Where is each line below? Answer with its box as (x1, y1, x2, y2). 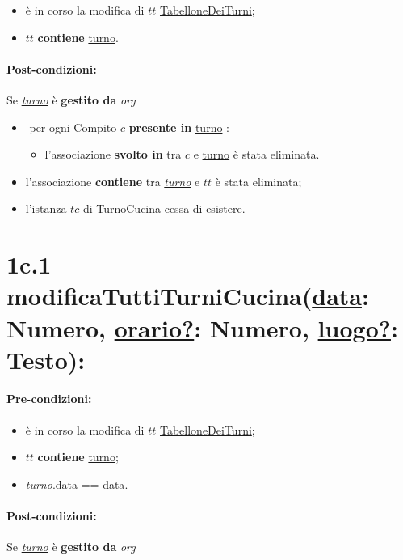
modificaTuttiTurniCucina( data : (6, 279, 369, 312)
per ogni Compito (29, 118, 117, 135)
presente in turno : (128, 118, 229, 135)
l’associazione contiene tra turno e (25, 172, 200, 189)
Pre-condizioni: (6, 390, 92, 407)
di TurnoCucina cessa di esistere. (82, 200, 246, 217)
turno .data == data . (25, 475, 128, 492)
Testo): (6, 342, 86, 375)
